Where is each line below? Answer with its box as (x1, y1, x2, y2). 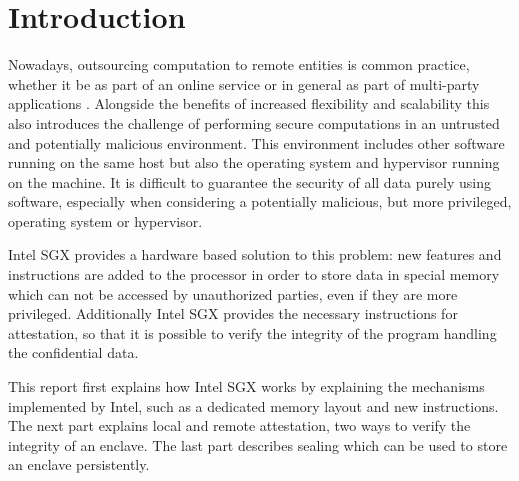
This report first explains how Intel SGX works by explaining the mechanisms (8, 376, 485, 397)
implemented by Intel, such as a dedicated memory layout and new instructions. (8, 395, 499, 416)
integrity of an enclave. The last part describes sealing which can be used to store (8, 434, 508, 455)
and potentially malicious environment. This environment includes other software (8, 132, 505, 153)
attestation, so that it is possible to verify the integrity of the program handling (8, 322, 497, 343)
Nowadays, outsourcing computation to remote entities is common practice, (8, 54, 470, 75)
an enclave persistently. (8, 454, 150, 475)
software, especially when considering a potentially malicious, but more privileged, (8, 191, 512, 212)
